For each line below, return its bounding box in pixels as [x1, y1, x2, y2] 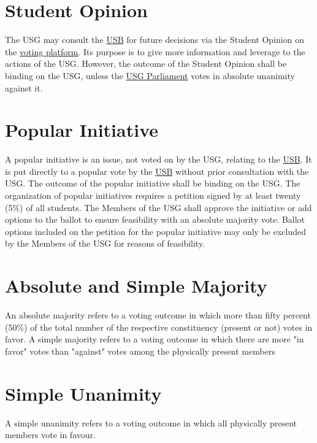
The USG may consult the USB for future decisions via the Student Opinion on [5, 33, 304, 46]
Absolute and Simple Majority [5, 273, 267, 298]
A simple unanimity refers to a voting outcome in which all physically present [5, 416, 297, 429]
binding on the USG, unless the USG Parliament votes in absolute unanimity [5, 69, 295, 82]
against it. [5, 81, 43, 94]
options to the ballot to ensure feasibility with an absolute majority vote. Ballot [5, 213, 305, 226]
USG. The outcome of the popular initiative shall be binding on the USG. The [5, 177, 300, 190]
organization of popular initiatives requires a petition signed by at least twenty [5, 189, 301, 201]
